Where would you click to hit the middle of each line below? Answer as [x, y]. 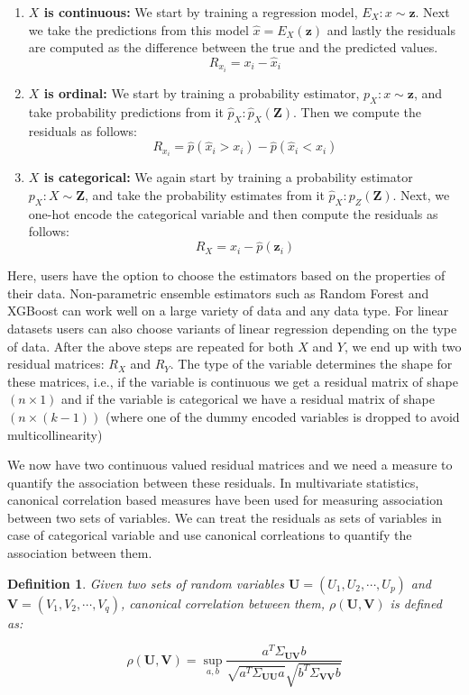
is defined [416, 603]
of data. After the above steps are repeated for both [151, 346]
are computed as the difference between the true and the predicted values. [233, 47]
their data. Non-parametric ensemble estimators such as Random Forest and [218, 293]
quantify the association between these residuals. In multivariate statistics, [213, 482]
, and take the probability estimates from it [205, 194]
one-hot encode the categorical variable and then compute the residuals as [233, 213]
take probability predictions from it [126, 111]
